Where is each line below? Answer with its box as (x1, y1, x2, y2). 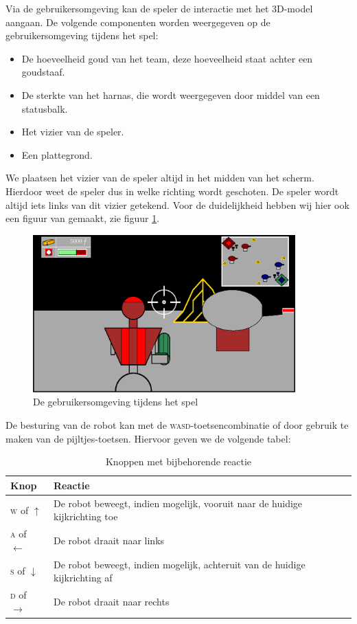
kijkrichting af (54, 570, 113, 585)
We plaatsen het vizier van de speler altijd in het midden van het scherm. (5, 170, 314, 185)
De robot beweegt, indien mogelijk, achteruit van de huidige (54, 557, 306, 571)
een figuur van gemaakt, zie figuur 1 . (5, 211, 160, 225)
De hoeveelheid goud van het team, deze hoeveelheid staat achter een (21, 51, 313, 65)
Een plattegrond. (21, 147, 93, 161)
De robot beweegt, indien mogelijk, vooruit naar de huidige (54, 495, 303, 510)
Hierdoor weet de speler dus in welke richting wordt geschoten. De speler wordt (5, 183, 339, 198)
